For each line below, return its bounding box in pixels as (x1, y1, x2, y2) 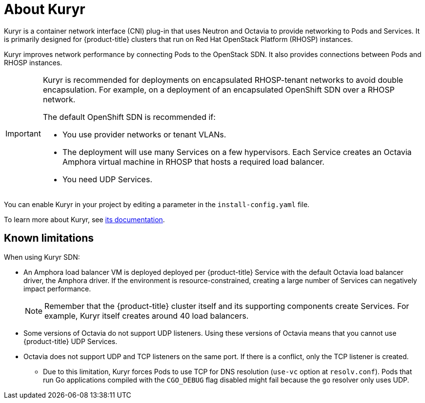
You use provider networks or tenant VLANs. (62, 129, 226, 139)
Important (5, 128, 41, 138)
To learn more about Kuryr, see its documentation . (4, 215, 165, 224)
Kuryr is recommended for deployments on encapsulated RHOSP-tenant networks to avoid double (42, 75, 404, 85)
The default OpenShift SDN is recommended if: (42, 112, 216, 122)
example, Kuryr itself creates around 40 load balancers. (44, 310, 249, 321)
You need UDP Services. (62, 174, 152, 184)
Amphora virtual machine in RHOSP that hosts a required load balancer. (62, 156, 324, 167)
